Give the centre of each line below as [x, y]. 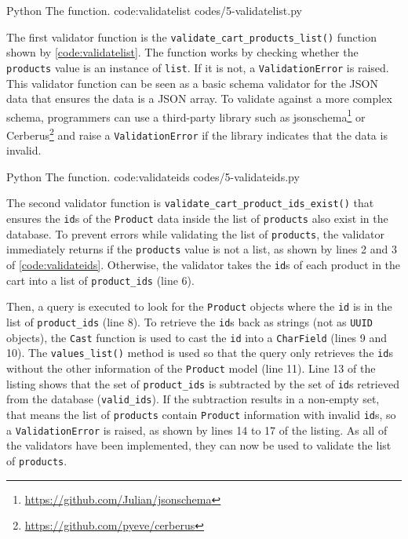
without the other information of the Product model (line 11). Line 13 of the [191, 368]
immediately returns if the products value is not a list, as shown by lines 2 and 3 [202, 249]
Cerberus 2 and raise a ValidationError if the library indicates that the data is [197, 133]
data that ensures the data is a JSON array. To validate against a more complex [199, 98]
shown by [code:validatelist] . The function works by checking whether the [182, 52]
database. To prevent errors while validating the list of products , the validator [196, 233]
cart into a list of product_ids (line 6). [100, 280]
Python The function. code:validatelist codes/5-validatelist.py [154, 10]
